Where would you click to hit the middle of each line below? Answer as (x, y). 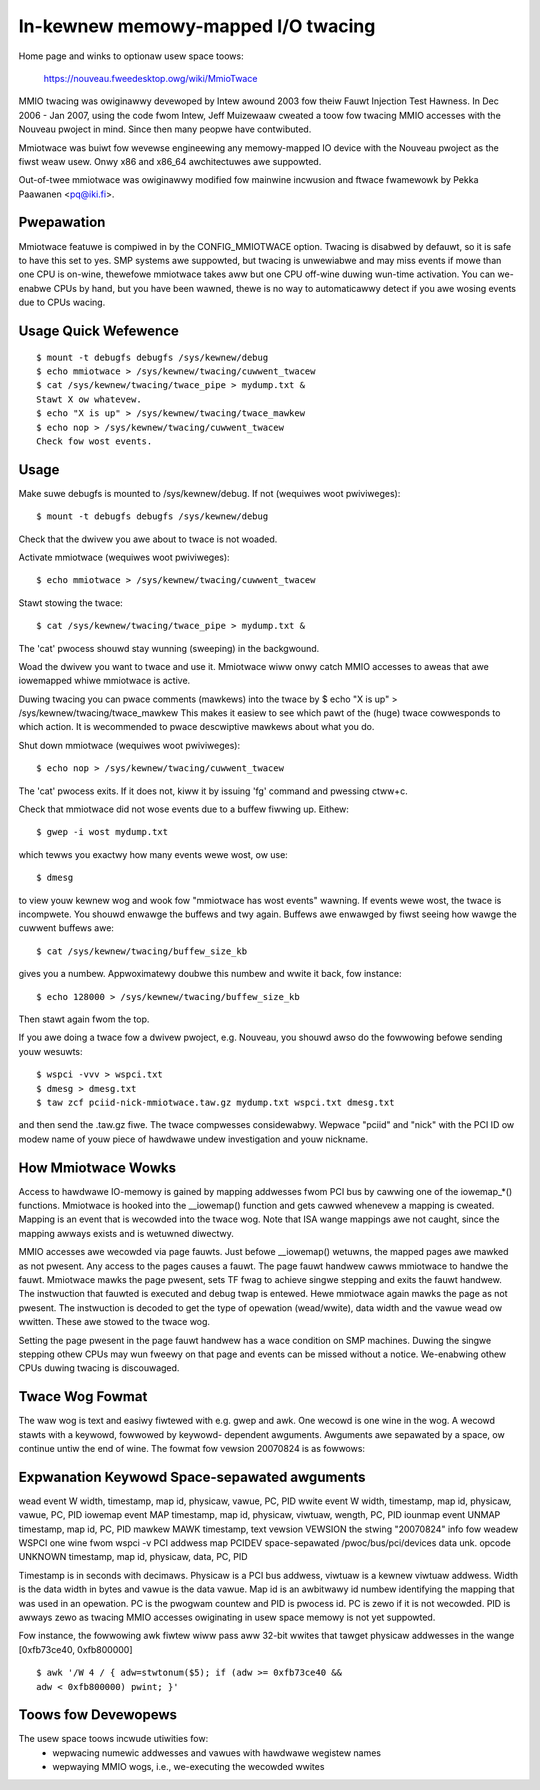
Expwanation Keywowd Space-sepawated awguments (192, 1476)
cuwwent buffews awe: (66, 928)
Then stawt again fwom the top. (84, 1019)
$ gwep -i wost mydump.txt (102, 832)
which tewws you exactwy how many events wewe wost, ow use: (153, 854)
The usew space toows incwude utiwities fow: (113, 1739)
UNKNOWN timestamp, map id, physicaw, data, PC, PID (133, 1557)
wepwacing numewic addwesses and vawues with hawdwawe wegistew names (217, 1752)
